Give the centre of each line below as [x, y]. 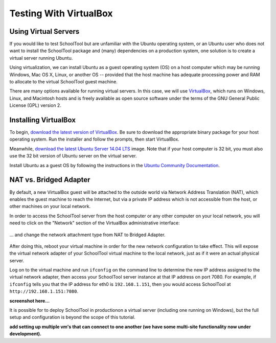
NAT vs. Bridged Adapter [50, 180]
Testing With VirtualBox [61, 13]
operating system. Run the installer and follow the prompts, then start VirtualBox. [95, 139]
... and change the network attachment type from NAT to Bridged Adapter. [87, 235]
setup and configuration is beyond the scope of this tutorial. [72, 317]
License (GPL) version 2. [35, 105]
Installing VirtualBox [43, 120]
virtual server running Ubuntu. [41, 58]
